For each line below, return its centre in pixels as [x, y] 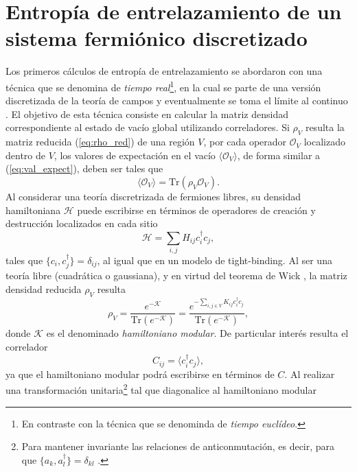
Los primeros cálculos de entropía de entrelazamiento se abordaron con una [164, 71]
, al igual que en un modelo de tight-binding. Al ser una [215, 260]
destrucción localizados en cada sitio [82, 223]
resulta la [325, 127]
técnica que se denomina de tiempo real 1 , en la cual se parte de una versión [163, 86]
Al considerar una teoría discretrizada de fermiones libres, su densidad [153, 196]
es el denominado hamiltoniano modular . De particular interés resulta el [197, 333]
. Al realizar [310, 374]
